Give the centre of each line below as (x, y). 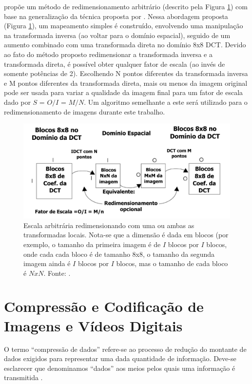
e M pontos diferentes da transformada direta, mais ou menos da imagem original (126, 83)
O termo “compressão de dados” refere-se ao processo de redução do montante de (125, 349)
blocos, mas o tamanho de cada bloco (172, 263)
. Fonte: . (57, 273)
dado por (17, 102)
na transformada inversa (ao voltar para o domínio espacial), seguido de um (117, 35)
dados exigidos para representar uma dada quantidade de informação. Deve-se (120, 358)
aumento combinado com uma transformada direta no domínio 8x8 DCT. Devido (125, 45)
